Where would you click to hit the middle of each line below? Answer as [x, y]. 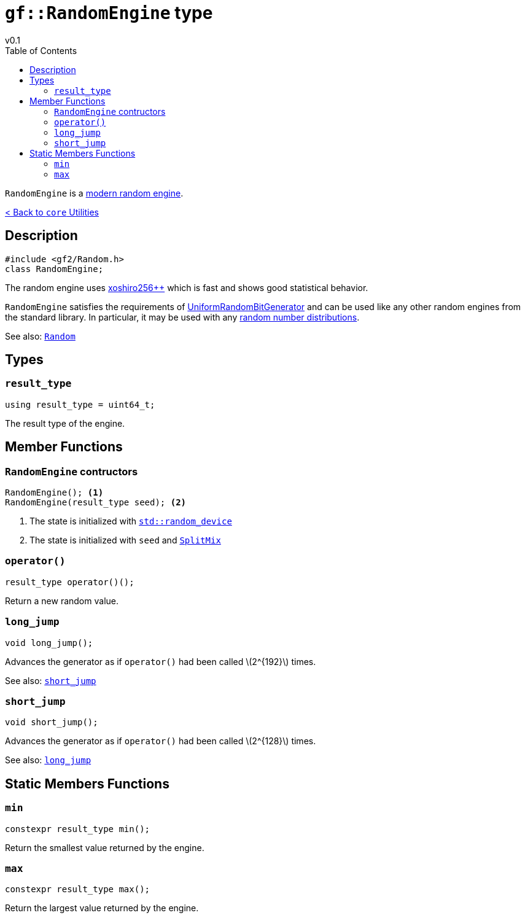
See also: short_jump [51, 680]
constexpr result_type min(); [78, 829]
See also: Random [40, 336]
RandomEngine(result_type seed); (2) [96, 503]
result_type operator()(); [70, 582]
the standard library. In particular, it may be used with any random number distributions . [182, 317]
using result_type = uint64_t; [80, 404]
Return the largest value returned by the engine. [102, 908]
